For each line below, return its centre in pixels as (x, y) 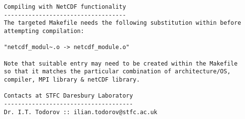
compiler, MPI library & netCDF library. (72, 79)
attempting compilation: (44, 31)
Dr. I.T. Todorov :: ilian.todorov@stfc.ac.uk (81, 112)
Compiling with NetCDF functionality (65, 7)
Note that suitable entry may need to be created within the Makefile (121, 63)
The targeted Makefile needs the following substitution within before (122, 23)
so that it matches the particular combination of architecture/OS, (117, 72)
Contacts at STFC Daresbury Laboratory (68, 96)
